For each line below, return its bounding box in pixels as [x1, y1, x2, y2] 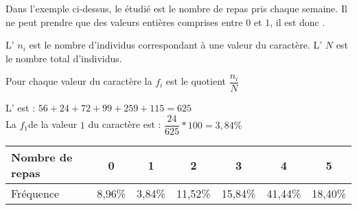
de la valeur [27, 117, 78, 131]
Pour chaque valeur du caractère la [5, 74, 152, 88]
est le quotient [165, 74, 227, 88]
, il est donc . [270, 14, 325, 29]
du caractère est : [88, 117, 161, 131]
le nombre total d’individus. [5, 51, 122, 65]
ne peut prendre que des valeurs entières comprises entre [5, 14, 243, 29]
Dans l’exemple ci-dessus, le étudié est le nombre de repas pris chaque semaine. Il [5, 1, 347, 15]
